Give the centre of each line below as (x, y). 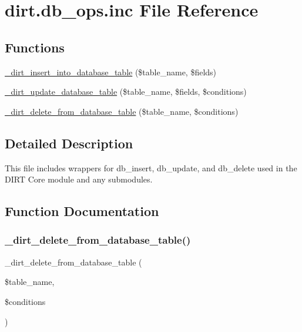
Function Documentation (82, 211)
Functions (35, 47)
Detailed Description (69, 143)
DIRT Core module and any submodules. (79, 179)
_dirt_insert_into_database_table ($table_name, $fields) (111, 72)
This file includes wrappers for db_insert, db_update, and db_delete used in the (151, 167)
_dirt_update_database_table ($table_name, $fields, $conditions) (126, 92)
